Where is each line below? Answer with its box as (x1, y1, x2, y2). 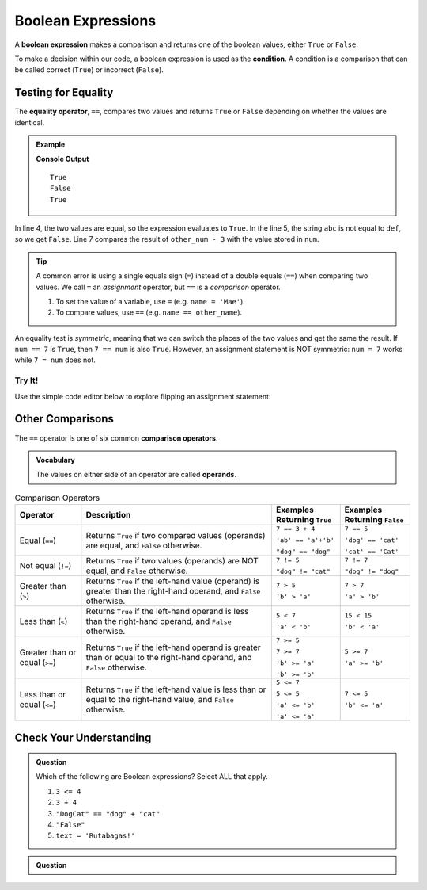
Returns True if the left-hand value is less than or (85, 684, 266, 695)
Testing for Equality (14, 86, 114, 99)
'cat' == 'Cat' (344, 548, 399, 556)
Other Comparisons (14, 412, 115, 426)
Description (85, 510, 131, 521)
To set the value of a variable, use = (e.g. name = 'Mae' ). (55, 296, 245, 306)
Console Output (36, 155, 89, 164)
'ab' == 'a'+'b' (275, 536, 335, 544)
